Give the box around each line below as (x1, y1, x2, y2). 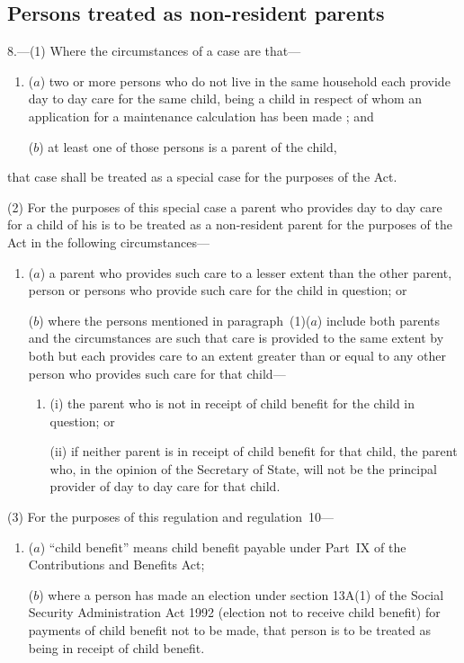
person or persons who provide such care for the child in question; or (28, 281, 407, 300)
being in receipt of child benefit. (28, 638, 205, 657)
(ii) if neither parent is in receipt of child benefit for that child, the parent (49, 442, 458, 461)
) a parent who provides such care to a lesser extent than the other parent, (40, 263, 452, 282)
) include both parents (317, 310, 441, 329)
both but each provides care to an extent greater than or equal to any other (28, 345, 447, 364)
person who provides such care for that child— (28, 363, 286, 382)
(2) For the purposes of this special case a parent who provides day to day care (7, 197, 442, 216)
